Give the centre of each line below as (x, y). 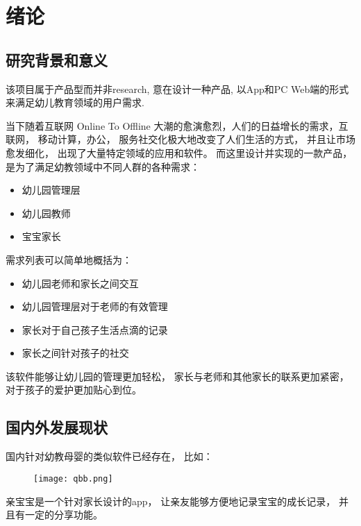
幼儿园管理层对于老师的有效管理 (95, 306)
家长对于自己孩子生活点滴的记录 (95, 329)
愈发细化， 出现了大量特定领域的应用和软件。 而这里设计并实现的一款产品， (179, 152)
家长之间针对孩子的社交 (75, 353)
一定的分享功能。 (64, 515)
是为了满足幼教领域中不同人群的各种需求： (103, 166)
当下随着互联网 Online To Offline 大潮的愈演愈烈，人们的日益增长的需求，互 (177, 125)
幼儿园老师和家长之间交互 (80, 283)
